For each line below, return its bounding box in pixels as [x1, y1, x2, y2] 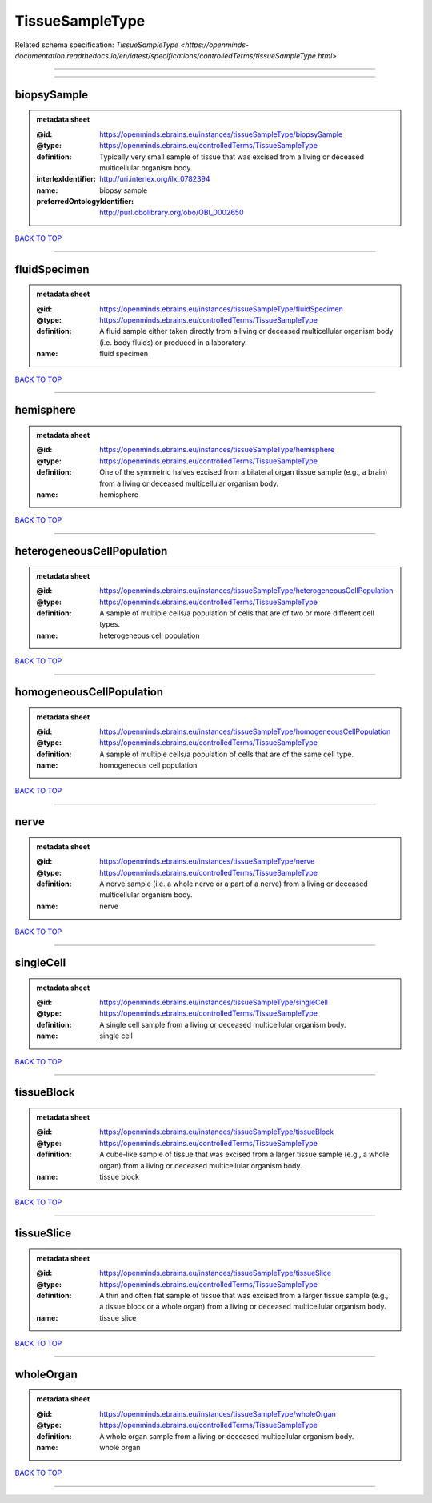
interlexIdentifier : [36, 174, 96, 184]
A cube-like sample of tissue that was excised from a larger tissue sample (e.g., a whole [99, 1149, 390, 1160]
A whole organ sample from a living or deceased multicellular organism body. [99, 1431, 354, 1441]
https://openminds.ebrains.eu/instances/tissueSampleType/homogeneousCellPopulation [99, 727, 391, 736]
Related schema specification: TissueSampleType [14, 40, 179, 50]
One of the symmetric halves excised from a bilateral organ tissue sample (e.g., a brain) [99, 467, 388, 477]
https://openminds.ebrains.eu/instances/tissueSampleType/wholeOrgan [99, 1409, 336, 1418]
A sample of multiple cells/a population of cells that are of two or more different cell [99, 608, 375, 618]
